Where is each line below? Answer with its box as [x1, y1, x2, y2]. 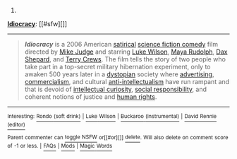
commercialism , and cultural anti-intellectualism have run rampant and [24, 78, 230, 86]
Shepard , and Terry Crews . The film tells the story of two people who [24, 55, 226, 63]
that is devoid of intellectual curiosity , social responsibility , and [24, 85, 207, 93]
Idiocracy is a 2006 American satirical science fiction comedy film [24, 40, 219, 48]
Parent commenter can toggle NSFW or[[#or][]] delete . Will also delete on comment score [7, 134, 229, 141]
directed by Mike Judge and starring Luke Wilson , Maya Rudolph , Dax [24, 47, 228, 56]
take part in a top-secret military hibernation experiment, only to [24, 63, 211, 71]
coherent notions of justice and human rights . [24, 93, 157, 101]
